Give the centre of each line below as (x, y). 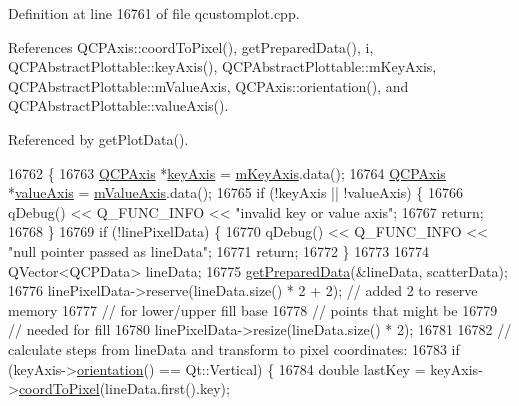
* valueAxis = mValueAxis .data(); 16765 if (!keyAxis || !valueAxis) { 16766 (235, 192)
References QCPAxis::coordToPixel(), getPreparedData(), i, (191, 46)
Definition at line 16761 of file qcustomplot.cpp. (154, 13)
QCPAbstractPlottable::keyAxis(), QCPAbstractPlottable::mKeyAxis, (222, 66)
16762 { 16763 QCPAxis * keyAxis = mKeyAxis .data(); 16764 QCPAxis (227, 172)
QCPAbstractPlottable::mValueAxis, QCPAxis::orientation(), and (208, 85)
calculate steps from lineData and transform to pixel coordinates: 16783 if (234, 348)
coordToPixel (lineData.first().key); (124, 388)
